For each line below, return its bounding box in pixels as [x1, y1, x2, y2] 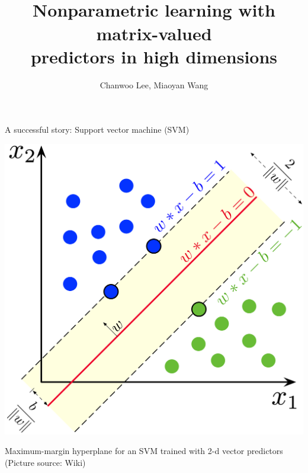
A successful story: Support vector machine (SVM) [5, 123, 190, 136]
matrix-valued [96, 21, 212, 45]
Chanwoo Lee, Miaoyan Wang [100, 78, 208, 91]
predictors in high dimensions [30, 44, 278, 68]
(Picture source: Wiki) [5, 456, 86, 468]
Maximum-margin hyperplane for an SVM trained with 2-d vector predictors [5, 445, 283, 457]
